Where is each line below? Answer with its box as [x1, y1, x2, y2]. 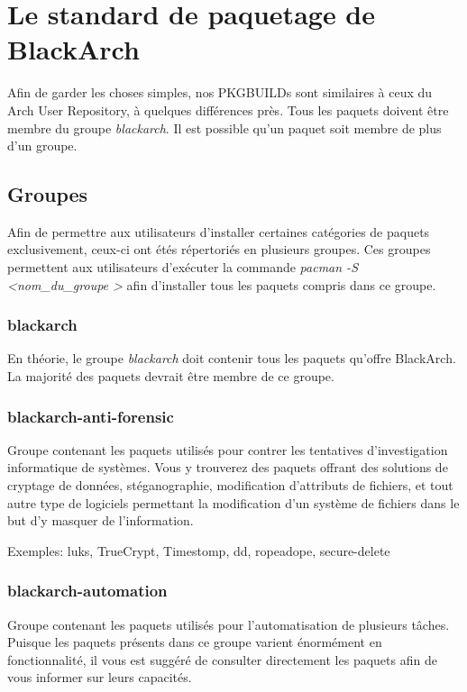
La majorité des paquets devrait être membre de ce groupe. [7, 367, 334, 386]
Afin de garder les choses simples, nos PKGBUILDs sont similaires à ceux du [7, 83, 433, 102]
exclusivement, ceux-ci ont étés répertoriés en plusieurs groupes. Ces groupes [7, 240, 431, 259]
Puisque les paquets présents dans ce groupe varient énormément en [7, 633, 382, 651]
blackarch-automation [7, 579, 168, 602]
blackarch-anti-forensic [7, 405, 174, 427]
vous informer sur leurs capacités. [7, 668, 192, 687]
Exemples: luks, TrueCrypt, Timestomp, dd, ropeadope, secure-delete [7, 541, 390, 560]
